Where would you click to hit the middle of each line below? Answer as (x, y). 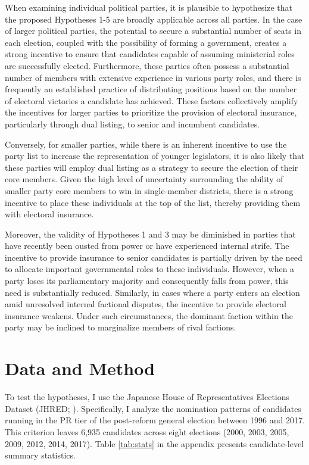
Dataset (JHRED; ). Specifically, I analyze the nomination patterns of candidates (153, 408)
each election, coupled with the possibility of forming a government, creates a (146, 42)
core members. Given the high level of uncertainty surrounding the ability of (144, 179)
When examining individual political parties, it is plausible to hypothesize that (149, 7)
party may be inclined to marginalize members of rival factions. (121, 327)
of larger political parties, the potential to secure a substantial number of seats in (153, 31)
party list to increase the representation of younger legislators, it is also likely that (155, 156)
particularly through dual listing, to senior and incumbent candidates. (132, 124)
